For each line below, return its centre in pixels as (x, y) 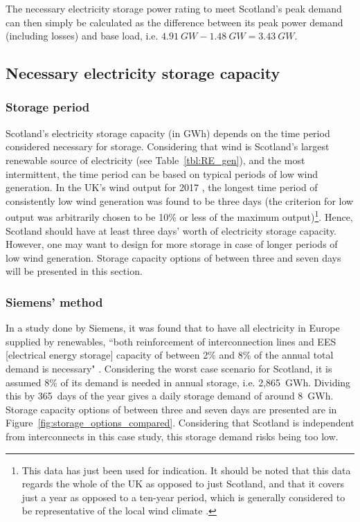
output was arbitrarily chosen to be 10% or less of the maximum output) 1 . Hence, (179, 216)
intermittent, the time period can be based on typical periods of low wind (162, 173)
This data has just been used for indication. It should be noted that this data (186, 470)
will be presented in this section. (74, 271)
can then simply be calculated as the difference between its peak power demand (174, 22)
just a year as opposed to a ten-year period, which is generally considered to (183, 497)
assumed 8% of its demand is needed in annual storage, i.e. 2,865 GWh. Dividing (178, 382)
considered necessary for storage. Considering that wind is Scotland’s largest (168, 146)
